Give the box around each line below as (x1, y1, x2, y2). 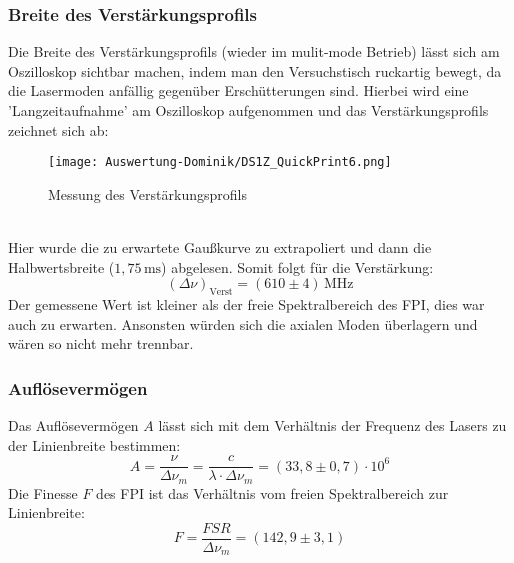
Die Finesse (8, 482, 78, 503)
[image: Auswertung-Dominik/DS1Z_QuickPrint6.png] (48, 155, 392, 170)
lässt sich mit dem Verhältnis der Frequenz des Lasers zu (158, 415, 507, 436)
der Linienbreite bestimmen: (8, 434, 181, 455)
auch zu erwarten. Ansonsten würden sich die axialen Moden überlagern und (8, 313, 478, 334)
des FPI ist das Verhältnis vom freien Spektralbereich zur (96, 482, 449, 503)
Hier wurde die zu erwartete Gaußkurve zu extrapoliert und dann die (8, 237, 432, 258)
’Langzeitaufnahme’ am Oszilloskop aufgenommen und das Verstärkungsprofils (8, 100, 489, 120)
